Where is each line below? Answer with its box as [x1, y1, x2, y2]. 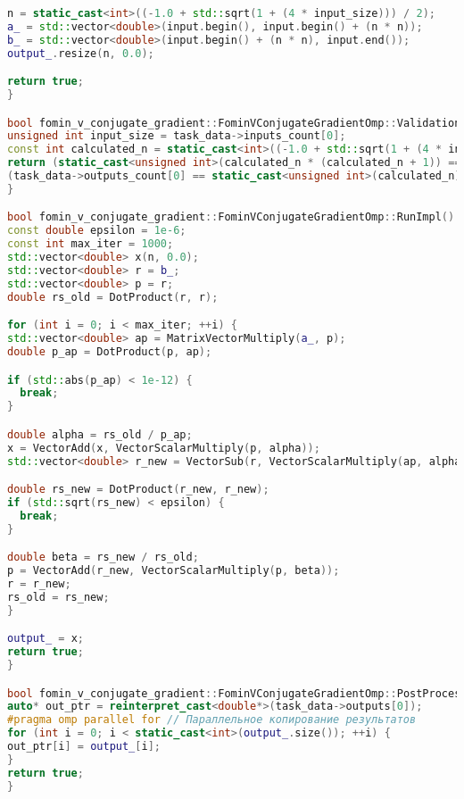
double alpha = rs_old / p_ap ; [7, 428, 193, 441]
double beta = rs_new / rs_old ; [7, 551, 199, 564]
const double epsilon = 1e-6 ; [7, 224, 186, 237]
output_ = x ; [7, 632, 84, 645]
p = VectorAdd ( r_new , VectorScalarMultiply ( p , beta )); [7, 564, 340, 578]
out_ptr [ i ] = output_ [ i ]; [7, 740, 161, 753]
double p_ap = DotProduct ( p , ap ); [7, 345, 212, 358]
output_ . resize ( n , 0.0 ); [7, 46, 154, 60]
